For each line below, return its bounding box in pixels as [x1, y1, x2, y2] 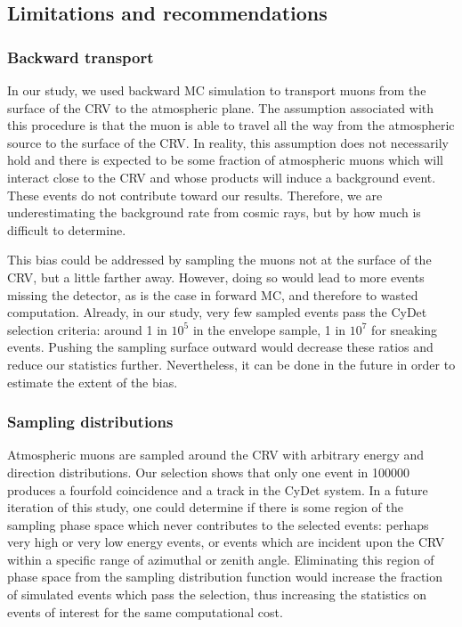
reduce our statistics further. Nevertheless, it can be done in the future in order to [7, 354, 456, 373]
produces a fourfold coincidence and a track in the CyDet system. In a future [7, 480, 428, 499]
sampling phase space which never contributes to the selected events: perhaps [7, 515, 429, 533]
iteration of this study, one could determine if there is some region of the [7, 498, 403, 517]
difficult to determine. [7, 220, 126, 239]
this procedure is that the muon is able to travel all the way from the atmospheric [7, 116, 455, 134]
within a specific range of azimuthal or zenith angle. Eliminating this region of [7, 550, 434, 568]
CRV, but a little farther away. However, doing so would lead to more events [7, 267, 425, 286]
